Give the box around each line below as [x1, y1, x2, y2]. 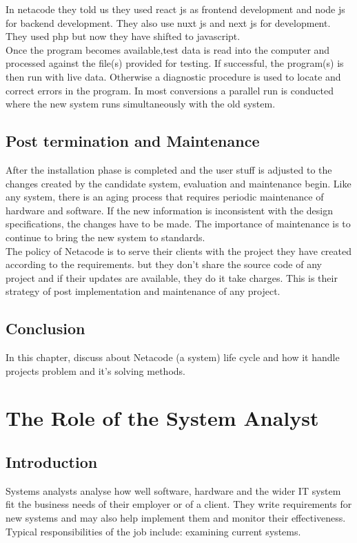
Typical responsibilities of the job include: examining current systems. [6, 524, 301, 538]
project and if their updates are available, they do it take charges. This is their [6, 270, 338, 285]
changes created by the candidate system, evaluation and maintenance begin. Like [6, 176, 351, 190]
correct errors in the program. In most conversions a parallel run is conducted [6, 83, 334, 97]
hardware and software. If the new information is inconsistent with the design [6, 203, 333, 217]
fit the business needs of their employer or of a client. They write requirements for [6, 497, 352, 511]
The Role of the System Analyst [6, 404, 319, 432]
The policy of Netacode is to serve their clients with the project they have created [6, 243, 351, 258]
